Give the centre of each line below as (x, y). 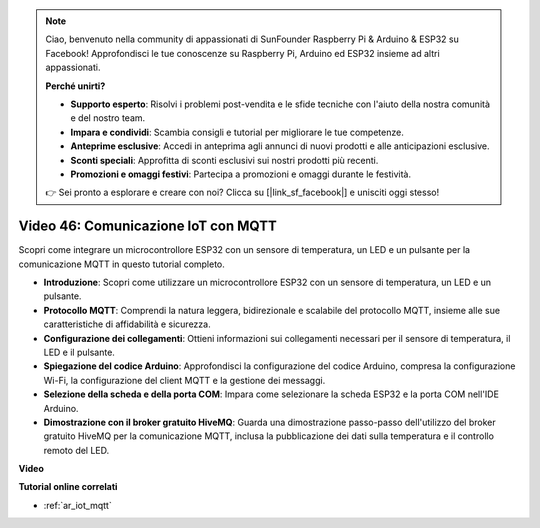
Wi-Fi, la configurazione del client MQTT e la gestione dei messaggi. (184, 380)
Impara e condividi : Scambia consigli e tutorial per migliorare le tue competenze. (237, 132)
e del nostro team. (108, 118)
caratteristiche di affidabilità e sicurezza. (127, 324)
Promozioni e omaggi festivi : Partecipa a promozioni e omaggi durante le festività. (241, 174)
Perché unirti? (75, 86)
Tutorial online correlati (68, 487)
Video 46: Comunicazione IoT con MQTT (147, 226)
